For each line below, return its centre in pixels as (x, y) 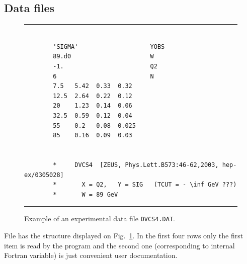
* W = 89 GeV (86, 194)
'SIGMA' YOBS (109, 47)
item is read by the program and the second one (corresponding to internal (119, 245)
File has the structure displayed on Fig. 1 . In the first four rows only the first (124, 235)
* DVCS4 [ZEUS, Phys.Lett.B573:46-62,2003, (136, 165)
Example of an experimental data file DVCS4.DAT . (100, 218)
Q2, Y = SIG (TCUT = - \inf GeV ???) (167, 185)
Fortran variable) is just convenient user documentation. (91, 255)
